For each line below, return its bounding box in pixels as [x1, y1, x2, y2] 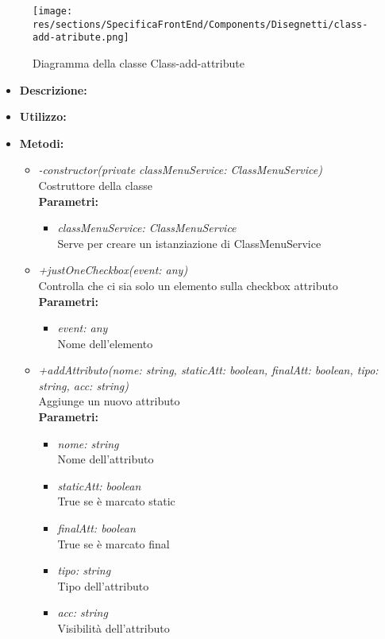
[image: [33, 6, 73, 17]
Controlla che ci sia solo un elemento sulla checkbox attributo [38, 277, 338, 293]
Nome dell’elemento [57, 335, 153, 351]
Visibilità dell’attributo [57, 620, 170, 636]
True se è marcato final [57, 535, 170, 552]
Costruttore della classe [38, 176, 152, 193]
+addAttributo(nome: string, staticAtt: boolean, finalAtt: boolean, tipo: [38, 362, 379, 378]
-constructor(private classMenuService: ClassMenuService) [38, 161, 322, 178]
